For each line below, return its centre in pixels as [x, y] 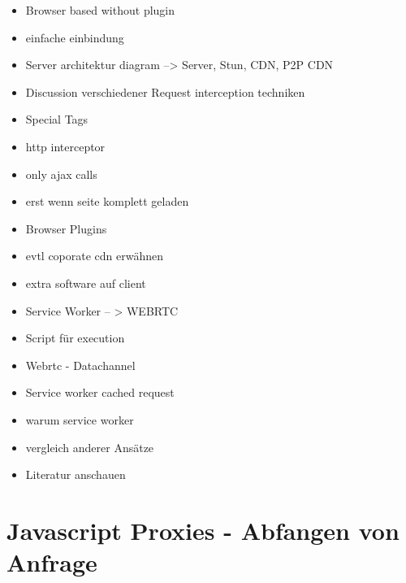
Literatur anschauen [76, 474]
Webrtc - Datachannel [80, 365]
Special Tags [57, 119]
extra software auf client [86, 283]
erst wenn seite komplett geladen [107, 201]
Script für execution [75, 338]
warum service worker [80, 419]
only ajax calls [61, 174]
